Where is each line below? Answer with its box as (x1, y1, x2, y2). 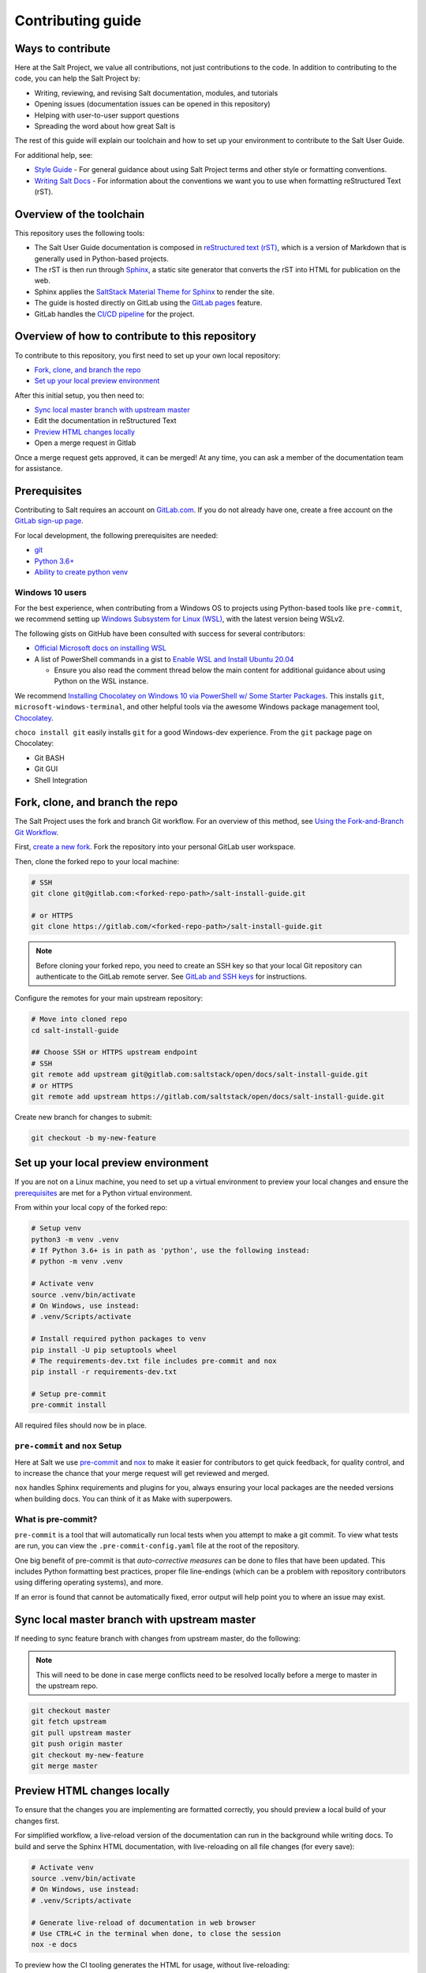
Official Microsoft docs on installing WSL (34, 643, 167, 653)
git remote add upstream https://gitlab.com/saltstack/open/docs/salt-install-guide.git (31, 1092, 386, 1101)
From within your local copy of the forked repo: (14, 1203, 168, 1212)
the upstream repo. (35, 1681, 99, 1690)
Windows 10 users (14, 586, 87, 597)
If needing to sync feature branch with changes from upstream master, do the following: (14, 1634, 301, 1643)
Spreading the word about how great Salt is (34, 122, 176, 131)
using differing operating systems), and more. (14, 1578, 163, 1587)
